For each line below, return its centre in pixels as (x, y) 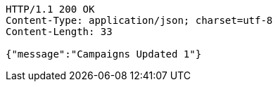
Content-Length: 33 (59, 32)
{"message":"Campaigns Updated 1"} (104, 54)
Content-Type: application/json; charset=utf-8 (139, 20)
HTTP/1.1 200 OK (50, 9)
